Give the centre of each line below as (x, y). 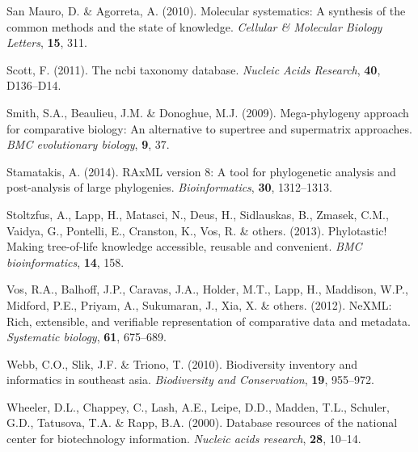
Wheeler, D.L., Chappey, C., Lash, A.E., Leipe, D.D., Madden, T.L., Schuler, (198, 406)
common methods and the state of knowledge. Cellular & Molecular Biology (194, 26)
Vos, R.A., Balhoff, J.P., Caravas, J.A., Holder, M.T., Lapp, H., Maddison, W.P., (207, 289)
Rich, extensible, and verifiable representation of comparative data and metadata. (209, 321)
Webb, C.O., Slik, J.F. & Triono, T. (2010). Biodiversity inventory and (182, 363)
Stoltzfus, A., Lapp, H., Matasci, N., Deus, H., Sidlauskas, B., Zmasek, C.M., (198, 214)
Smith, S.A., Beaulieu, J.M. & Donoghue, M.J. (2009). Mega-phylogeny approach (208, 112)
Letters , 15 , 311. (47, 42)
